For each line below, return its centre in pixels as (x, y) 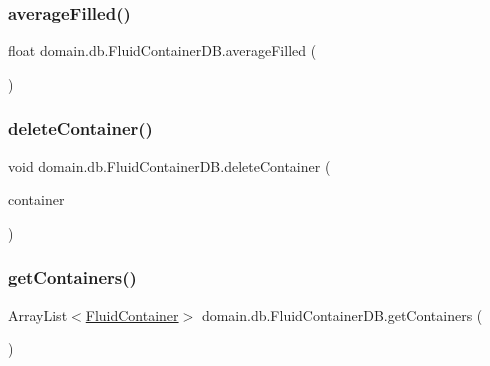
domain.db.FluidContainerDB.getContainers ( (342, 314)
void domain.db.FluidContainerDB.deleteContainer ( (169, 165)
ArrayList (38, 314)
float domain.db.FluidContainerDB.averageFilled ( (162, 50)
